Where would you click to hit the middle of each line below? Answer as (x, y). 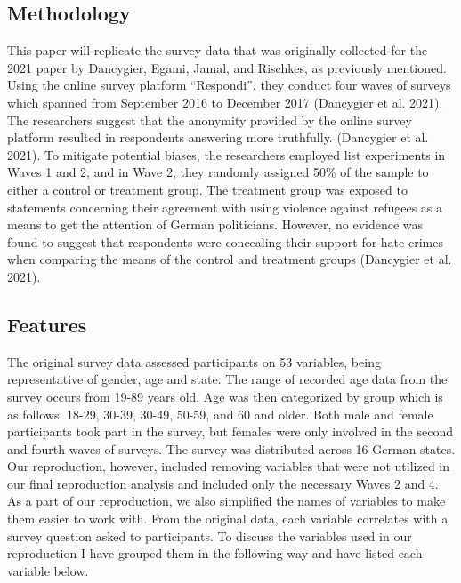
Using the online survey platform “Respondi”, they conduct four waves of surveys (229, 85)
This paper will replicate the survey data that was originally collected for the (218, 50)
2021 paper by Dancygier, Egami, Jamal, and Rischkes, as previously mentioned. (227, 67)
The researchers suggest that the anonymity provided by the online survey (210, 120)
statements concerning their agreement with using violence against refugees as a (225, 207)
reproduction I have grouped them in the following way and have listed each (215, 553)
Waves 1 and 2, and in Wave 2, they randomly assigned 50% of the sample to (218, 172)
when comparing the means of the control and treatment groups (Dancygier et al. (230, 259)
